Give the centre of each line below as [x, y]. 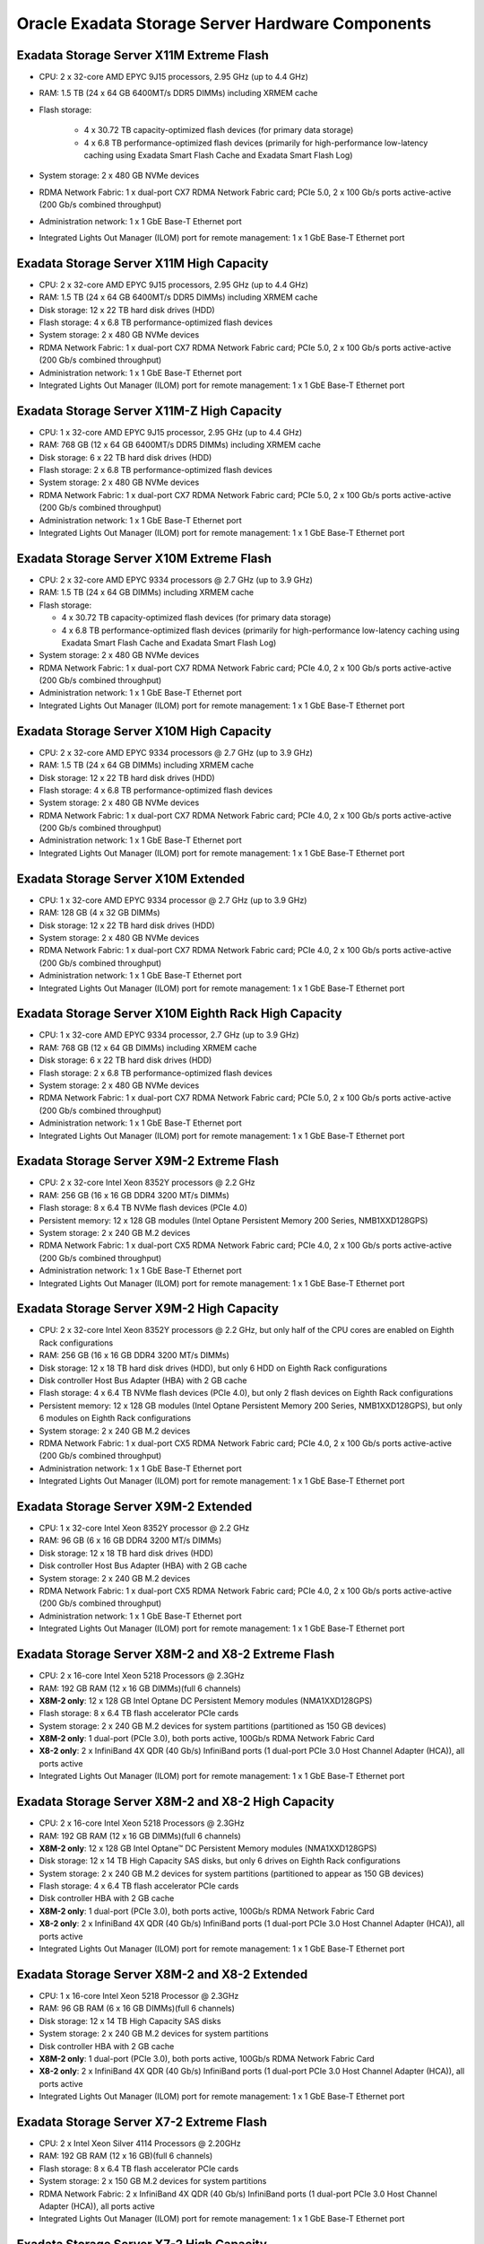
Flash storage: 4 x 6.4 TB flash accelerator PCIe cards [139, 1886]
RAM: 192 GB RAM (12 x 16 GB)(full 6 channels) [126, 2156]
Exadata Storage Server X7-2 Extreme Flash [142, 2121]
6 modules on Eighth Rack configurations [115, 1418]
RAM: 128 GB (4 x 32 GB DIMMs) [99, 913]
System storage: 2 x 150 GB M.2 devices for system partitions [153, 2181]
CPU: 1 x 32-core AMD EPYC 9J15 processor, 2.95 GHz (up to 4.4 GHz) [170, 432]
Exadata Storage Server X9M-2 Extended [134, 1507]
